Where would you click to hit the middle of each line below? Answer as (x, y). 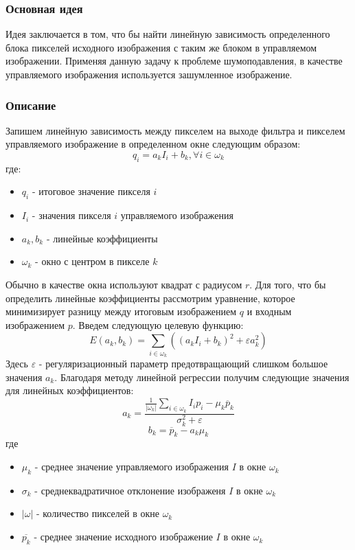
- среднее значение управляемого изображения (131, 467)
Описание (31, 105)
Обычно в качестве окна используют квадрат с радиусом (124, 284)
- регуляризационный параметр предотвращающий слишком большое (183, 364)
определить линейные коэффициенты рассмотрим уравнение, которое (150, 298)
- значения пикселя (71, 215)
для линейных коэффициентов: (70, 390)
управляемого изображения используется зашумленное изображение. (149, 74)
